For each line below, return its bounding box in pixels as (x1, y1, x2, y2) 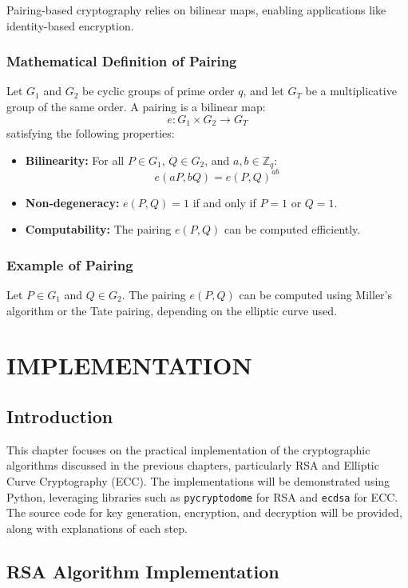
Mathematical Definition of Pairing (6, 51, 237, 71)
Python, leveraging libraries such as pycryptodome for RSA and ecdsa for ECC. (6, 488, 398, 505)
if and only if (192, 194, 256, 210)
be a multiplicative (305, 82, 397, 99)
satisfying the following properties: (6, 125, 175, 142)
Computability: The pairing (25, 221, 172, 238)
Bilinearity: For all (25, 151, 125, 168)
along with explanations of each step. (6, 519, 188, 536)
